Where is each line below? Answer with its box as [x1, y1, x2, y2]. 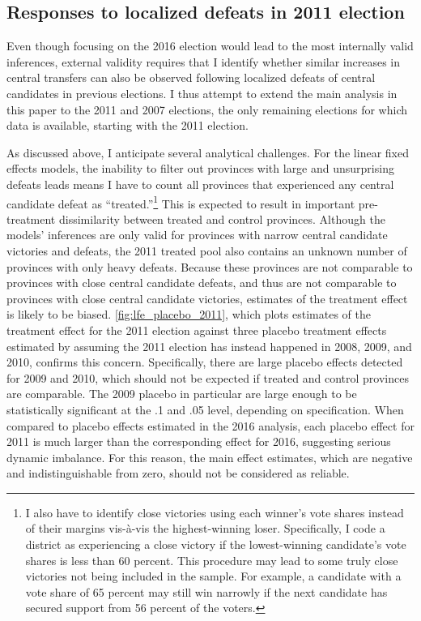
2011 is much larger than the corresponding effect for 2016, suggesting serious [6, 433, 391, 450]
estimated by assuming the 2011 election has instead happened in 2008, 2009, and [6, 337, 412, 354]
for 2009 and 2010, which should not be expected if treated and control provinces [6, 369, 409, 386]
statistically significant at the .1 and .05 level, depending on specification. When [6, 400, 404, 418]
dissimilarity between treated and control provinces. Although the [58, 210, 385, 227]
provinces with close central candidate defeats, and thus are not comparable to [6, 274, 397, 291]
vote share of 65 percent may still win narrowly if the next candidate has [25, 583, 388, 600]
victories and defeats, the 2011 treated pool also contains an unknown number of [6, 242, 407, 259]
